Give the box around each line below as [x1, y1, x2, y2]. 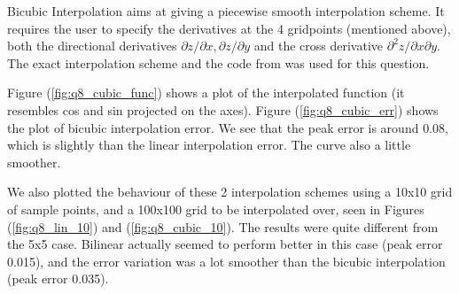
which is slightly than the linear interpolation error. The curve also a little [7, 135, 411, 154]
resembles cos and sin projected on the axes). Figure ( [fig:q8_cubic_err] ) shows [7, 100, 439, 119]
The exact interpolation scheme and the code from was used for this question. [7, 53, 430, 72]
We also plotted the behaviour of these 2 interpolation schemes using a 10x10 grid [7, 182, 453, 201]
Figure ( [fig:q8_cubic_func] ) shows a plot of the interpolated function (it [7, 83, 405, 102]
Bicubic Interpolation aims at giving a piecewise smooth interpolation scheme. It [7, 2, 445, 19]
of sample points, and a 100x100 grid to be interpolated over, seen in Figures [7, 199, 424, 218]
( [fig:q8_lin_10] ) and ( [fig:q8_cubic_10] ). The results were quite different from [7, 217, 439, 236]
